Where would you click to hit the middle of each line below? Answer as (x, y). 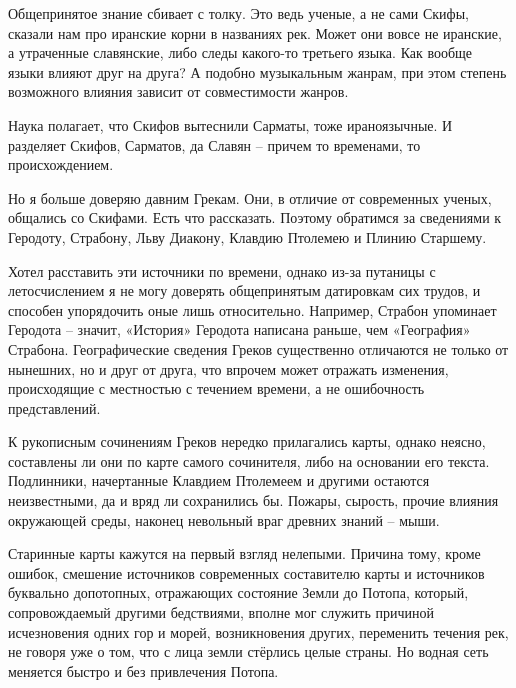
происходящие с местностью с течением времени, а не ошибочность (216, 388)
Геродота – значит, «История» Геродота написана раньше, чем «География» (239, 329)
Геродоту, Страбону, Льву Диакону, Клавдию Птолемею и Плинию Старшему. (247, 236)
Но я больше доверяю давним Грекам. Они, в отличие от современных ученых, (250, 197)
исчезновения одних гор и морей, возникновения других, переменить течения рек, (258, 631)
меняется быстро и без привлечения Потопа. (143, 670)
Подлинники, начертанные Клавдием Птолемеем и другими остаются (219, 480)
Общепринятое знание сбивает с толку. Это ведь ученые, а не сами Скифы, (238, 13)
